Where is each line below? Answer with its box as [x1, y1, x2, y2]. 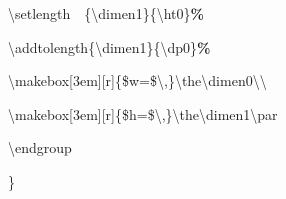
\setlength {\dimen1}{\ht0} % [8, 3, 204, 23]
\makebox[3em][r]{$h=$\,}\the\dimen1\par [8, 103, 278, 124]
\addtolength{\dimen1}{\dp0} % [8, 36, 211, 57]
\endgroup [8, 137, 72, 158]
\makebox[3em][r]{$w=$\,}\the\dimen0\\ [8, 70, 267, 91]
